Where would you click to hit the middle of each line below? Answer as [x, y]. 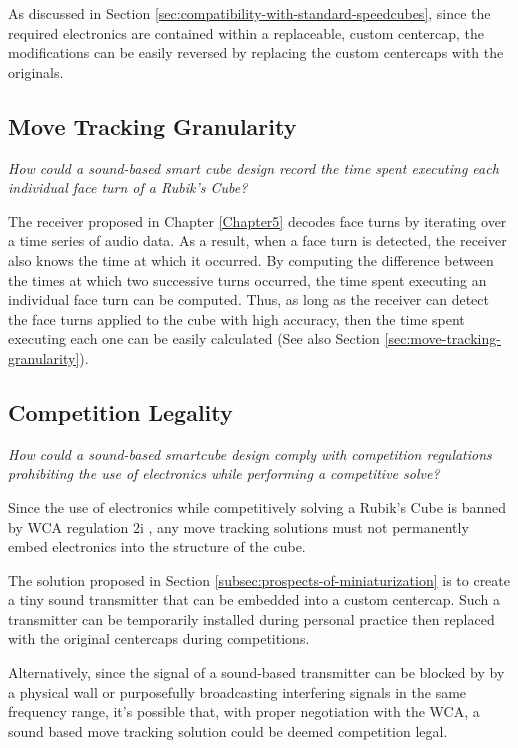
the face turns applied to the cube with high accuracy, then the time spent [236, 318]
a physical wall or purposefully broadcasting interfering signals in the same [237, 691]
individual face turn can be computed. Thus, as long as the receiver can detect [248, 299]
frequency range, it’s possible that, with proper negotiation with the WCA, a [244, 711]
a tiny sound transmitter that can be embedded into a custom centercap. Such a [254, 599]
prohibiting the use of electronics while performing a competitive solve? [224, 473]
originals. [36, 71]
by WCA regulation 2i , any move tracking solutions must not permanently [238, 526]
